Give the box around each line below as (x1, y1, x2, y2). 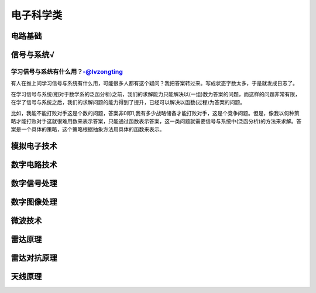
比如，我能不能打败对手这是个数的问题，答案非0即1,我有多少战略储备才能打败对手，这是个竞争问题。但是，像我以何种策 (11, 109, 300, 116)
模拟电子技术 (11, 141, 57, 151)
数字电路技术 (11, 160, 57, 170)
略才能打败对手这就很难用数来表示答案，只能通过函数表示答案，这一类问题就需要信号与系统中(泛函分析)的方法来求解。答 (11, 118, 302, 125)
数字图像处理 (11, 197, 57, 207)
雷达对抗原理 (11, 253, 57, 263)
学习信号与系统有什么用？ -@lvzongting (11, 67, 123, 75)
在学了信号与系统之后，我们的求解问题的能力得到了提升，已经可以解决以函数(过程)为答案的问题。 (11, 99, 246, 106)
